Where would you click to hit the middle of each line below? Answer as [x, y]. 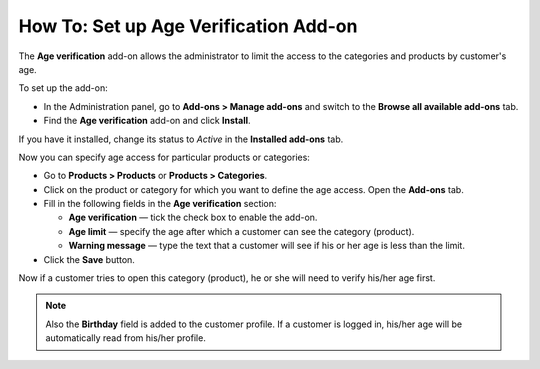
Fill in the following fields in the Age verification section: [160, 204]
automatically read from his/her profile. [126, 338]
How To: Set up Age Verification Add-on [188, 26]
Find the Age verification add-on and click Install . [147, 121]
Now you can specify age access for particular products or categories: [164, 157]
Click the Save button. [89, 259]
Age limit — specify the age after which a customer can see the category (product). [241, 231]
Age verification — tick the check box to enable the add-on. [193, 217]
